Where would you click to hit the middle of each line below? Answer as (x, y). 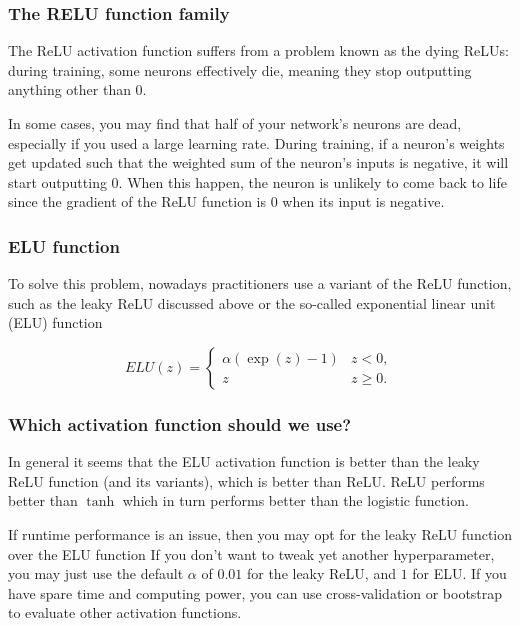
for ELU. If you (459, 573)
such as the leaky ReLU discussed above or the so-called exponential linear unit (252, 302)
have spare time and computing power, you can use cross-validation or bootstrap (255, 592)
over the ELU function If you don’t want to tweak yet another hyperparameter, (251, 553)
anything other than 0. (77, 89)
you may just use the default (96, 573)
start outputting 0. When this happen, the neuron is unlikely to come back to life (257, 181)
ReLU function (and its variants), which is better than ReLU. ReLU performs (246, 480)
